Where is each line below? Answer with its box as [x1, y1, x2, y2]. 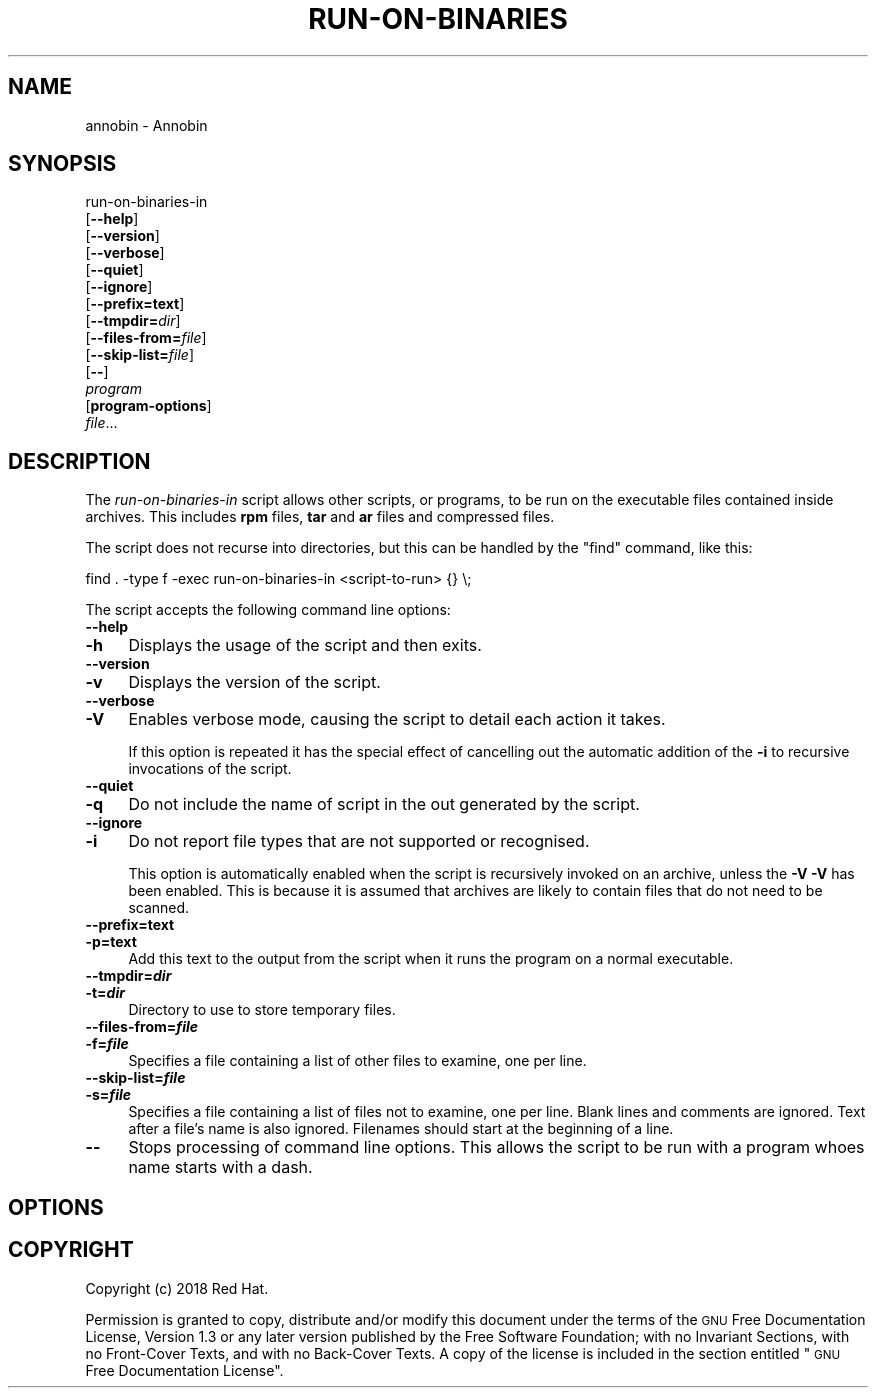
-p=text [85, 933, 137, 951]
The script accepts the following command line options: [85, 601, 451, 619]
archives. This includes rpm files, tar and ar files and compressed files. [85, 508, 555, 526]
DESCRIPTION [8, 448, 151, 474]
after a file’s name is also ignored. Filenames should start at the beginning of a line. [128, 1120, 674, 1138]
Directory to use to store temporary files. [128, 1001, 396, 1019]
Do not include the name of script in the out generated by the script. [128, 794, 640, 815]
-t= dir [85, 984, 125, 1002]
